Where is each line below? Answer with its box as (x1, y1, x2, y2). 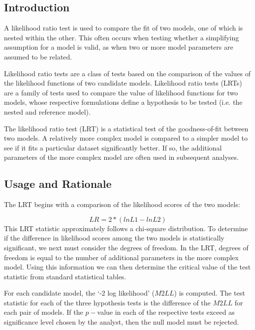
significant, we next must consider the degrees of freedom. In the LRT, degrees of (4, 242, 249, 252)
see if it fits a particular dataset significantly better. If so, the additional (4, 142, 222, 152)
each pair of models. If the (4, 307, 83, 317)
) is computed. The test (174, 288, 245, 298)
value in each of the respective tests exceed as (97, 307, 235, 317)
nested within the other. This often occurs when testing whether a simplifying (4, 32, 239, 42)
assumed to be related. (4, 51, 72, 61)
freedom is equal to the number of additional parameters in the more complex (4, 252, 239, 262)
